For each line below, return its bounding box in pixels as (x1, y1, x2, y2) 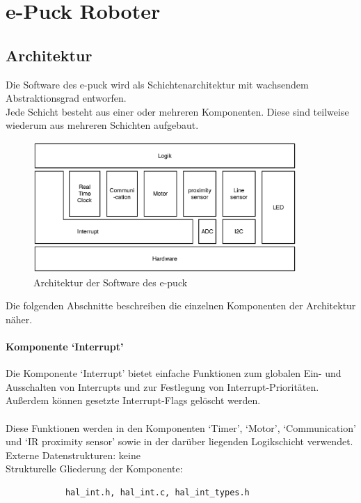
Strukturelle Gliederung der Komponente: (6, 461, 183, 476)
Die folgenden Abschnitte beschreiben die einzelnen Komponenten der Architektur (6, 298, 356, 313)
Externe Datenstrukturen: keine (6, 447, 141, 462)
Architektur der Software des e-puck (33, 274, 188, 289)
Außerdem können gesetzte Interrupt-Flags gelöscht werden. (6, 393, 261, 408)
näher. (6, 311, 33, 326)
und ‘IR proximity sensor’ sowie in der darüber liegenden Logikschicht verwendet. (6, 434, 353, 449)
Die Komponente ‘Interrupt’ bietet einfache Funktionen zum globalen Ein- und (6, 366, 342, 380)
